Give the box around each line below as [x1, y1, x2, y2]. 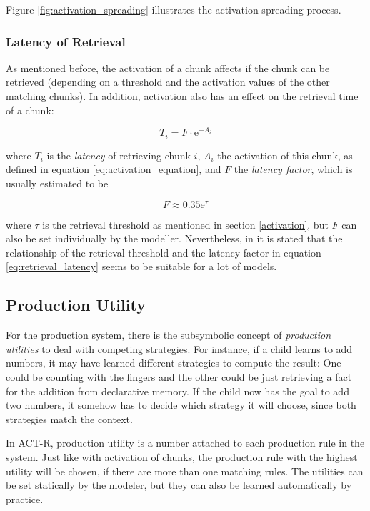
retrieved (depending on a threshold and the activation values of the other [6, 74, 330, 89]
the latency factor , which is [234, 162, 353, 177]
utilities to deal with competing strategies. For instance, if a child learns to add [6, 341, 353, 356]
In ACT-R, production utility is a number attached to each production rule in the [6, 435, 365, 450]
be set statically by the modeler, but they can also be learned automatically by [6, 477, 352, 492]
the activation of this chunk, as [217, 147, 353, 162]
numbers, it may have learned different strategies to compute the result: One [6, 355, 341, 370]
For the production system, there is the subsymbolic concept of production [6, 327, 331, 342]
